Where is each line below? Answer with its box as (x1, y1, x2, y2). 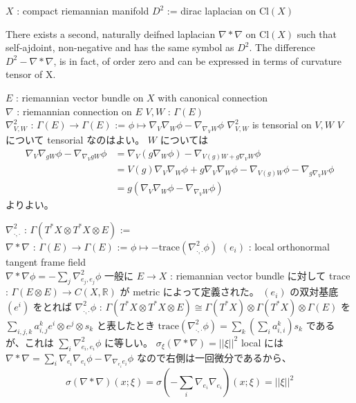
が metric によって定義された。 (120, 284, 259, 299)
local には (241, 335, 283, 349)
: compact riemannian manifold (17, 3, 149, 17)
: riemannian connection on (17, 104, 132, 118)
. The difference (249, 40, 315, 55)
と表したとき (96, 317, 155, 332)
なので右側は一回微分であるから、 (136, 350, 292, 364)
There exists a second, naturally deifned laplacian (6, 26, 216, 41)
